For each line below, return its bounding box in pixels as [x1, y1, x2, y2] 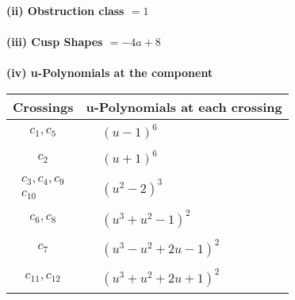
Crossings [13, 97, 74, 116]
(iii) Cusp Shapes [6, 33, 103, 50]
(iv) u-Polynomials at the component [6, 64, 213, 81]
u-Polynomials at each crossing [86, 97, 282, 116]
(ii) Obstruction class [6, 2, 125, 18]
